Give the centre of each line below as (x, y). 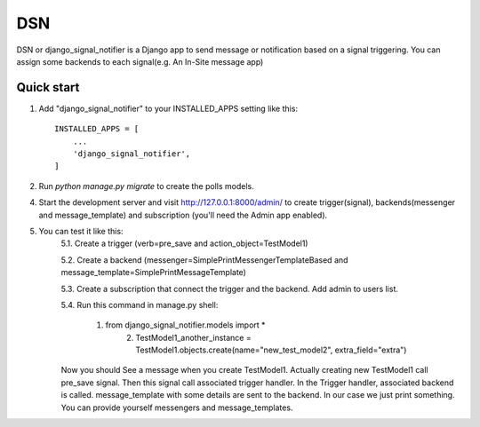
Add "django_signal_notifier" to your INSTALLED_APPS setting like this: (168, 108)
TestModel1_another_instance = (194, 337)
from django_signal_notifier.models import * (185, 325)
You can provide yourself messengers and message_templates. (177, 407)
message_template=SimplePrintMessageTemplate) (153, 273)
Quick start (48, 87)
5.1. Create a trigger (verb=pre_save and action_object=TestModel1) (184, 243)
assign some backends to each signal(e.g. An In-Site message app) (140, 61)
